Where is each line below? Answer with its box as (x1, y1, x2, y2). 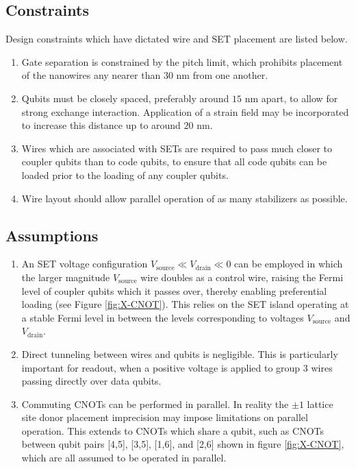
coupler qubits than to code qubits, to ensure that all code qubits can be (21, 154, 327, 169)
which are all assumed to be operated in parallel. (21, 450, 227, 465)
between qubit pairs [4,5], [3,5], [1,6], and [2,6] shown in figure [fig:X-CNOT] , (21, 437, 344, 451)
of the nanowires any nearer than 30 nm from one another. (21, 68, 268, 82)
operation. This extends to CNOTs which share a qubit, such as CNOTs (21, 423, 325, 437)
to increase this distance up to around (21, 118, 181, 132)
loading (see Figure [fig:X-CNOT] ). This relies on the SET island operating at (21, 297, 349, 311)
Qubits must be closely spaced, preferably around (21, 91, 229, 105)
